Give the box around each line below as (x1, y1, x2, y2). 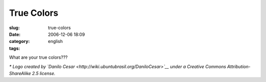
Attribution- (227, 63, 251, 69)
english (48, 39, 63, 44)
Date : (9, 31, 21, 37)
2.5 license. (32, 70, 56, 76)
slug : (9, 25, 20, 31)
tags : (9, 45, 20, 51)
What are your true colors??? (9, 54, 68, 60)
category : (9, 39, 30, 44)
